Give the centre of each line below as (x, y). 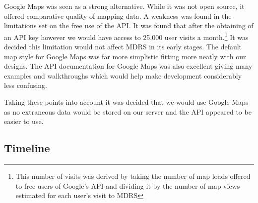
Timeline (27, 148)
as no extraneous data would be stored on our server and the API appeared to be (128, 111)
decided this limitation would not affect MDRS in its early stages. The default (123, 47)
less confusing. (26, 85)
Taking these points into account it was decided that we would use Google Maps (126, 102)
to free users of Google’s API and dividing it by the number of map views (128, 185)
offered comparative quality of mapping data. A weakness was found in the (118, 16)
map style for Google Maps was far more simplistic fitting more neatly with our (125, 56)
